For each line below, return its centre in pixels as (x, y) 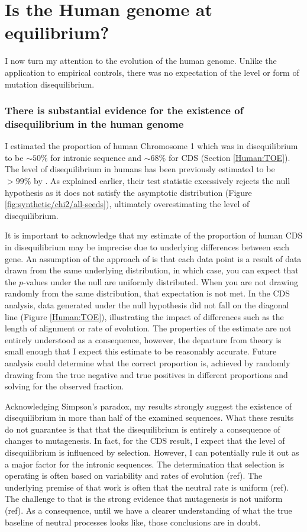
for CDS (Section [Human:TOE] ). (229, 157)
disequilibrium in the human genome (94, 123)
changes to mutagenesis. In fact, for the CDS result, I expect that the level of (145, 441)
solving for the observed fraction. (64, 386)
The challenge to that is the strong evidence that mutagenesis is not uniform (144, 499)
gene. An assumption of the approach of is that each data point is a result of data (153, 258)
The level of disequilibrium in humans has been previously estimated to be (140, 169)
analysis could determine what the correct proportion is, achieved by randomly (148, 362)
